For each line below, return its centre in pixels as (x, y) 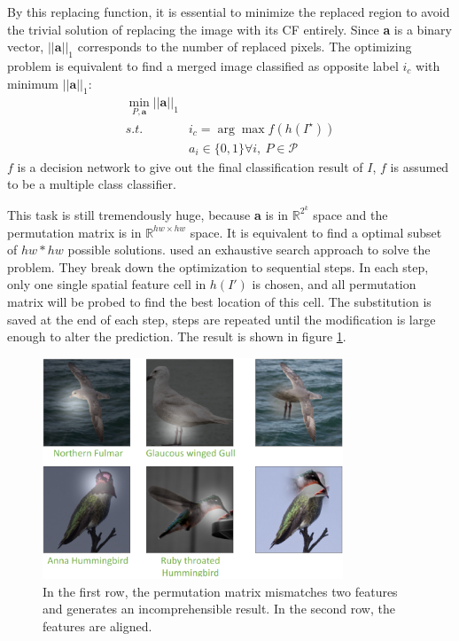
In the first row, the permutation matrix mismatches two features (220, 591)
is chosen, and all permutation (334, 284)
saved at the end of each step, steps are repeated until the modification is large (222, 319)
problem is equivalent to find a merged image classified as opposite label (203, 65)
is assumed (420, 166)
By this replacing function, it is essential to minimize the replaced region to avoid (229, 12)
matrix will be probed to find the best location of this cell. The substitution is (219, 301)
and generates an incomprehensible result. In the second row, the (219, 609)
